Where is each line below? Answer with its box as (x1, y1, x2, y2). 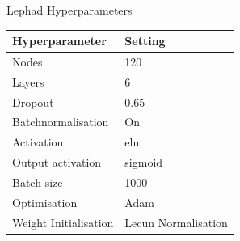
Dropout (12, 93, 54, 110)
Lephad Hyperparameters (6, 2, 133, 18)
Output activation (12, 154, 102, 171)
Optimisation (12, 193, 78, 210)
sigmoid (124, 154, 163, 171)
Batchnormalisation (12, 113, 109, 130)
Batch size (12, 174, 63, 190)
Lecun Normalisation (124, 214, 228, 230)
